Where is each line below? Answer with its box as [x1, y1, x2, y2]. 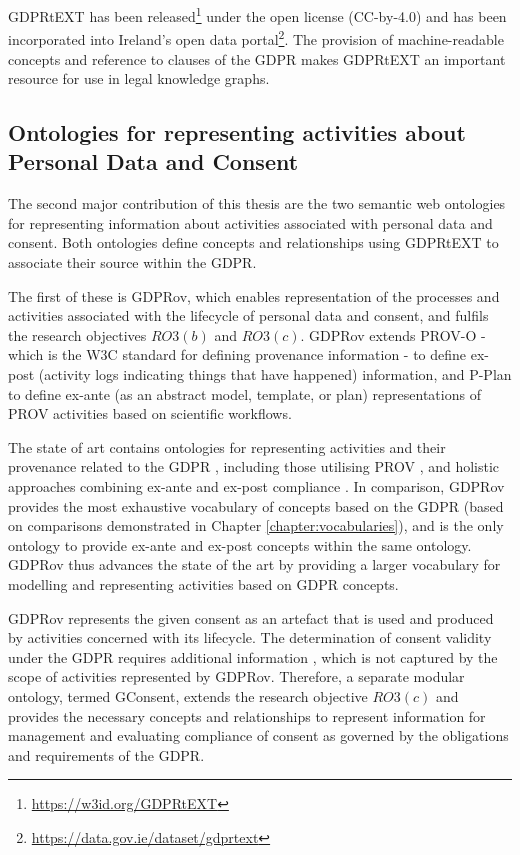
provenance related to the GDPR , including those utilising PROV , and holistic [8, 456, 500, 477]
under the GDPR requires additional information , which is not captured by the [8, 646, 498, 667]
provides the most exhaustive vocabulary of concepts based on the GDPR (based [8, 495, 504, 516]
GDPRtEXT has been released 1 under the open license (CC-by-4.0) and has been [8, 3, 507, 26]
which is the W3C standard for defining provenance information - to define [8, 344, 467, 365]
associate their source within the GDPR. [8, 252, 257, 273]
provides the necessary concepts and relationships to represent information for [8, 705, 486, 726]
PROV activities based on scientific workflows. [8, 403, 292, 424]
